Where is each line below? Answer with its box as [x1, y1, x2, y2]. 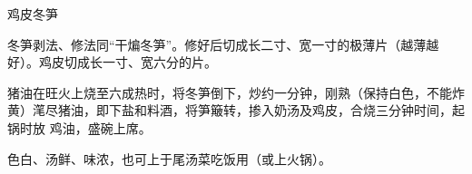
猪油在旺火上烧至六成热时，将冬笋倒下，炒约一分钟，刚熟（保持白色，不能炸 [7, 82, 465, 101]
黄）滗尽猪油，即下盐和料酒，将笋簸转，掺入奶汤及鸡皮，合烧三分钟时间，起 [7, 101, 465, 120]
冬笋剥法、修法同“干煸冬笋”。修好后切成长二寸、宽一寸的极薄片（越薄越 [7, 34, 439, 53]
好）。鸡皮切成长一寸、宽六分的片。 [7, 53, 217, 72]
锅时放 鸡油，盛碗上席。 [7, 118, 152, 137]
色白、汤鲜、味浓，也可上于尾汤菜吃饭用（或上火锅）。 [7, 149, 331, 168]
